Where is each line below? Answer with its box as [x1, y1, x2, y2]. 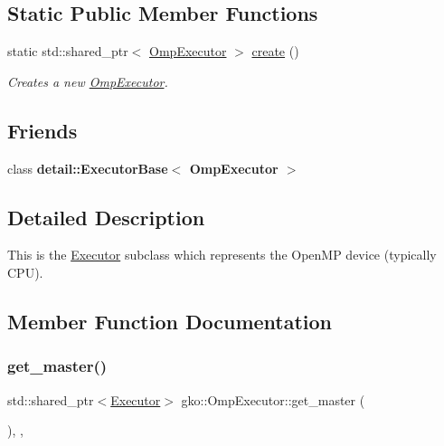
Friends [7, 116, 78, 144]
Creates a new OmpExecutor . [7, 71, 168, 90]
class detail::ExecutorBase [7, 158, 168, 177]
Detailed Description [7, 203, 205, 231]
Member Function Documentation [7, 307, 333, 335]
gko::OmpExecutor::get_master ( [181, 390, 365, 409]
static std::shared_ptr [7, 42, 128, 61]
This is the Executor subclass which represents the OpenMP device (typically [7, 245, 437, 264]
